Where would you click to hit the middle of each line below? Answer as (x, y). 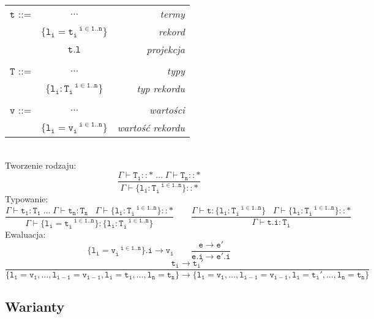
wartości (167, 110)
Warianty (35, 306)
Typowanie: (27, 199)
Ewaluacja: (25, 234)
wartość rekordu (151, 127)
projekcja (166, 49)
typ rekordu (161, 88)
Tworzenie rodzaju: (41, 165)
